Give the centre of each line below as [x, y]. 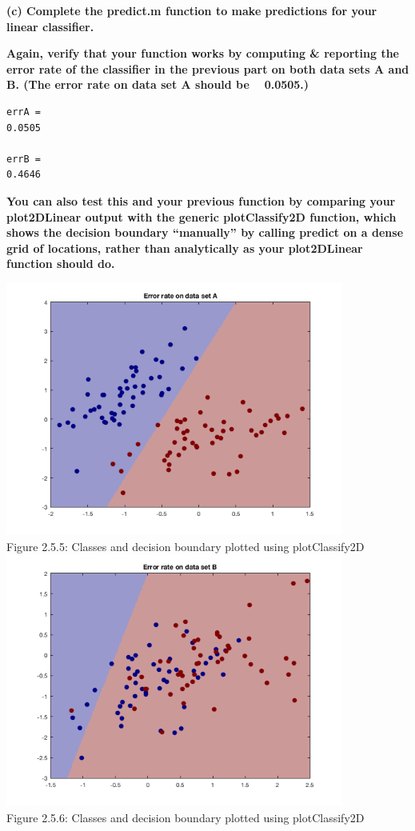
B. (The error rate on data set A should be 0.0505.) [158, 84]
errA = [24, 112]
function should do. [61, 264]
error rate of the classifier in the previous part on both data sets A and [208, 68]
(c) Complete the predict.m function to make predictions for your [192, 10]
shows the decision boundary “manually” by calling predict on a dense [205, 232]
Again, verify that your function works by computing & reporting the [203, 53]
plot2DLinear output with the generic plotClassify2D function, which [202, 216]
